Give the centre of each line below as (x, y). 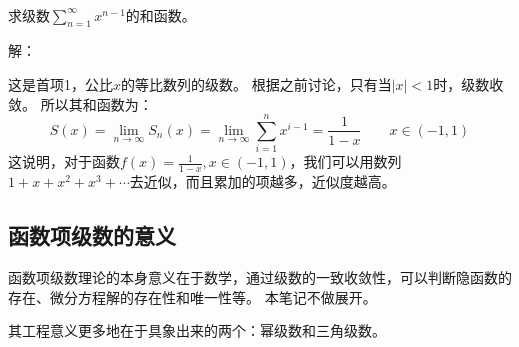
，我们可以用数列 (345, 161)
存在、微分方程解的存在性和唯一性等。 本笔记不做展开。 (192, 296)
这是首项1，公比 (60, 83)
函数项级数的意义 (92, 235)
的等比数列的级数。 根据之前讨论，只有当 (256, 83)
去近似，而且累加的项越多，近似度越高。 (262, 181)
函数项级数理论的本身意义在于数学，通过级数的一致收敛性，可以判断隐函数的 (260, 276)
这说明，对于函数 (64, 161)
